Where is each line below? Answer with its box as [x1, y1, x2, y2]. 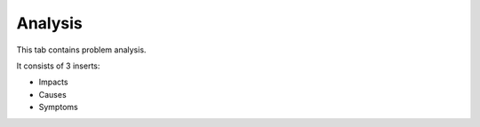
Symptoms [38, 102, 79, 113]
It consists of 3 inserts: [16, 60, 100, 71]
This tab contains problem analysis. [16, 44, 147, 55]
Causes [38, 89, 67, 99]
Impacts [38, 76, 68, 88]
